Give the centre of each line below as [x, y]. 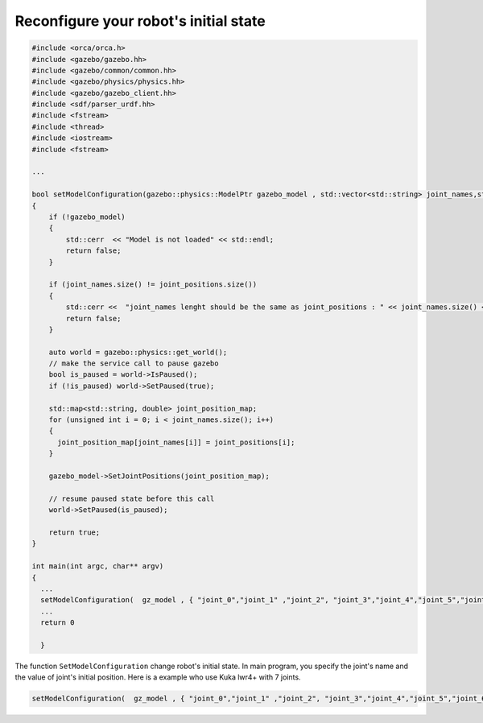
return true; [74, 532]
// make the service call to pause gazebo [134, 364]
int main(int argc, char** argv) [98, 566]
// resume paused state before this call [132, 498]
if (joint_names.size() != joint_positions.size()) [153, 285]
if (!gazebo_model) [87, 217]
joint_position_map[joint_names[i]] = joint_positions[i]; [176, 442]
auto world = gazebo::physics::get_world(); [138, 352]
